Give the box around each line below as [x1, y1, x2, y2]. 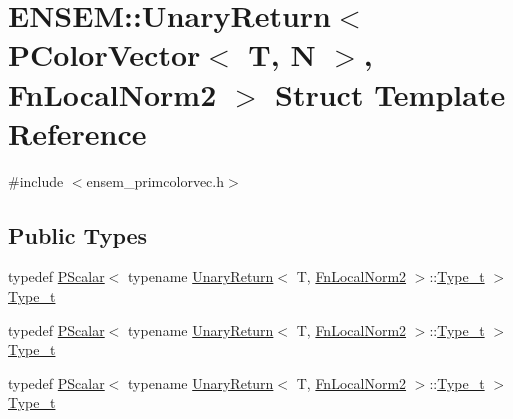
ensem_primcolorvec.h [86, 170, 224, 191]
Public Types [8, 219, 148, 250]
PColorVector [8, 34, 201, 75]
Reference [8, 112, 147, 153]
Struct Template [275, 73, 506, 114]
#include [8, 170, 64, 191]
